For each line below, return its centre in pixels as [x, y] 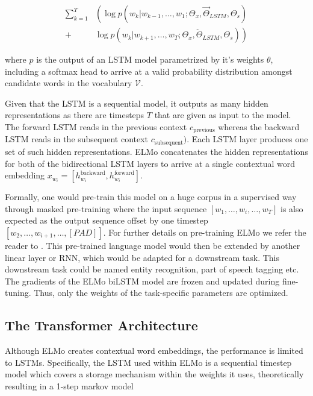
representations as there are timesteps [75, 115]
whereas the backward [259, 127]
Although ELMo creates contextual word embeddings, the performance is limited [154, 350]
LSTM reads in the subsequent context [77, 139]
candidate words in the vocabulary [69, 83]
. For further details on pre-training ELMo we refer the [205, 232]
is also [292, 208]
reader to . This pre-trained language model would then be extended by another [153, 245]
